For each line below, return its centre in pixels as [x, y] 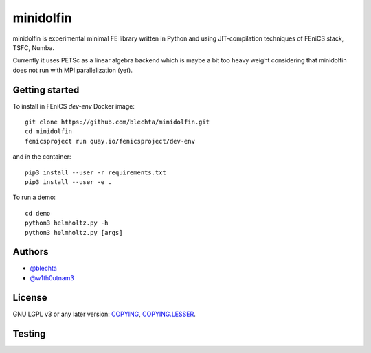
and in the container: [42, 157]
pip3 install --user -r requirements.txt [95, 172]
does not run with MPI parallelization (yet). [73, 70]
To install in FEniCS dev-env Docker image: [74, 106]
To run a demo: [34, 197]
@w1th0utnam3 [52, 277]
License [30, 298]
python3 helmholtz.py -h [67, 223]
